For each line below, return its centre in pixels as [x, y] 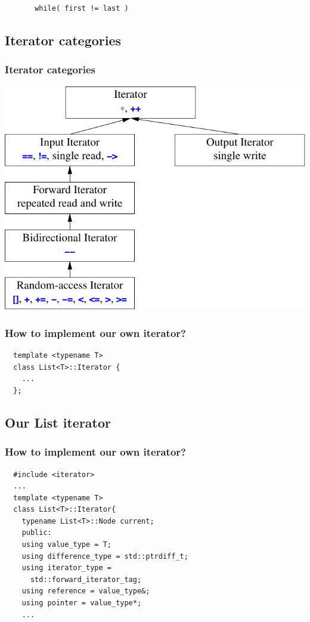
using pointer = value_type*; [82, 603]
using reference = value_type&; [86, 591]
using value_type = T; [66, 545]
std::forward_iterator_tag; [86, 579]
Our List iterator [58, 422]
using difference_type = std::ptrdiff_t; [105, 556]
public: [37, 533]
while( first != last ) [82, 8]
